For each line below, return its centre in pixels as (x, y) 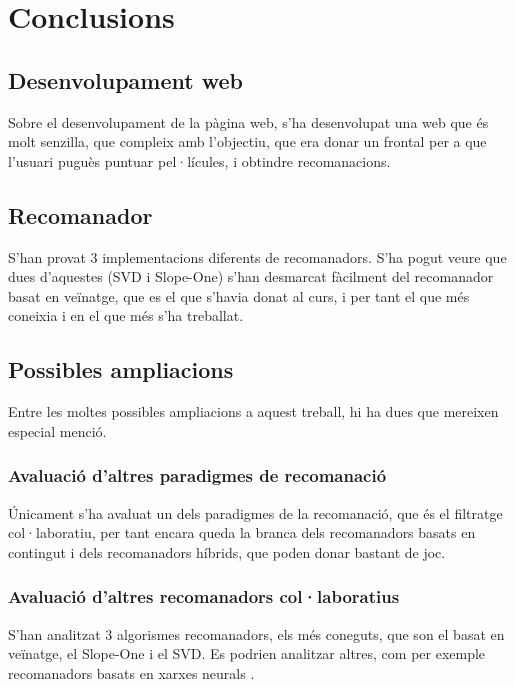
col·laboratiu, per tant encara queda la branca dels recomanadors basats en (242, 532)
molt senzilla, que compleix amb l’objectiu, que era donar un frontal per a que (247, 141)
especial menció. (57, 430)
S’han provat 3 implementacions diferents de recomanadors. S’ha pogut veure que (257, 256)
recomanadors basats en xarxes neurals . (131, 672)
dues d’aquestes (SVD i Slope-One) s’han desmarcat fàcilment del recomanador (251, 276)
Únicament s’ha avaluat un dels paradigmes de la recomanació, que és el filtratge (255, 512)
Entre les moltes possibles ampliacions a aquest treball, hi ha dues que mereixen (253, 411)
